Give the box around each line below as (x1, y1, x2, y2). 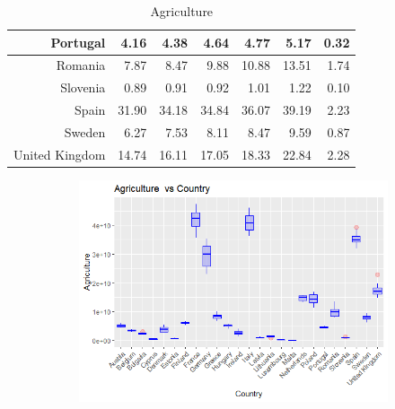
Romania (56, 56, 106, 74)
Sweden (64, 122, 106, 141)
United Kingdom (13, 144, 106, 163)
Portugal (50, 32, 106, 51)
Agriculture (150, 2, 214, 20)
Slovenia (60, 78, 106, 97)
